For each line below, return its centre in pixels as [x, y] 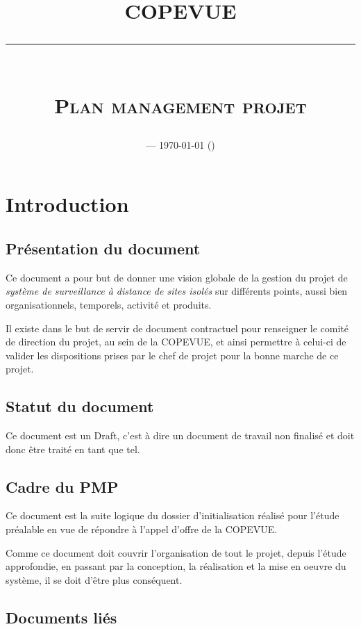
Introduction [67, 204]
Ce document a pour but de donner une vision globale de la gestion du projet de [177, 277]
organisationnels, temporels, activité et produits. [109, 304]
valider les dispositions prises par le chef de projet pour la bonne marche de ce [172, 355]
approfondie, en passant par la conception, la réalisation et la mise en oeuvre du [176, 566]
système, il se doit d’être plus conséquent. [94, 579]
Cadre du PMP [62, 486]
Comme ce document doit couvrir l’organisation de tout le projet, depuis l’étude [176, 552]
